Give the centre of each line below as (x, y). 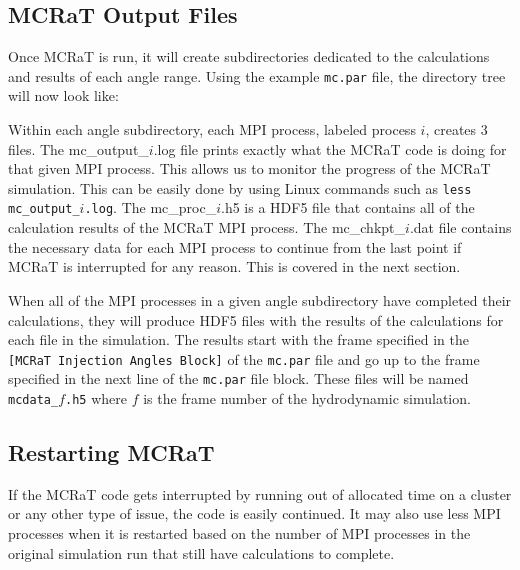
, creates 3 (456, 129)
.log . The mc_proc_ (150, 207)
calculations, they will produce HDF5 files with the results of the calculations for (256, 319)
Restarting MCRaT (111, 452)
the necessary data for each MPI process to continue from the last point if (235, 246)
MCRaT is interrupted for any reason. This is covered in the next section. (234, 266)
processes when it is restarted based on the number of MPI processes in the (239, 533)
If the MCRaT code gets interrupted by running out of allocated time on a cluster (260, 493)
